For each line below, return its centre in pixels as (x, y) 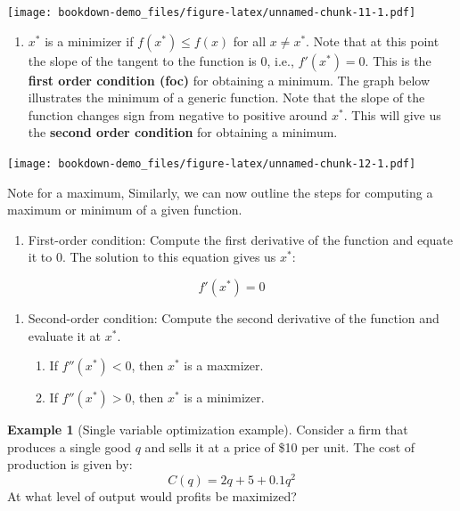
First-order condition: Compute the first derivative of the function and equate (240, 239)
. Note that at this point (373, 41)
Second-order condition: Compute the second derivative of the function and (234, 318)
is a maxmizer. (224, 365)
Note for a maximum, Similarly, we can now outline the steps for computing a (220, 192)
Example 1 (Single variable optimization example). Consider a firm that (208, 430)
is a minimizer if (89, 41)
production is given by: (70, 464)
